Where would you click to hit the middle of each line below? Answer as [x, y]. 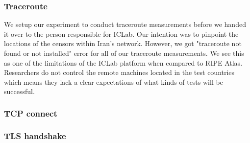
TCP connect [31, 113]
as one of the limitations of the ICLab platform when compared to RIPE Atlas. [123, 62]
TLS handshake [35, 135]
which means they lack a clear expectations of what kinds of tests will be [113, 82]
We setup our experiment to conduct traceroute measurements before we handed [125, 24]
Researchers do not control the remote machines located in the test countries [119, 72]
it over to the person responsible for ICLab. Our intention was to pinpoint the [121, 34]
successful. [19, 91]
